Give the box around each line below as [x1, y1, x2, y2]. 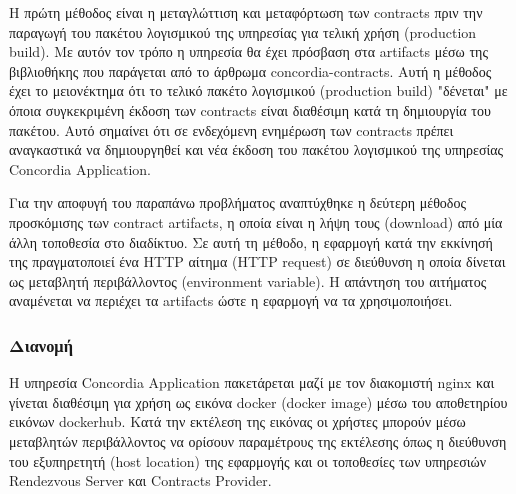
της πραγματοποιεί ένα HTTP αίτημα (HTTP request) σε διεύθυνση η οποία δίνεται [9, 251, 506, 272]
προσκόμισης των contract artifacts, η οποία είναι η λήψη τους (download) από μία [9, 211, 503, 232]
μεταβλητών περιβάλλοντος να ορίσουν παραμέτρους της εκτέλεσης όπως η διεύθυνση [9, 430, 507, 451]
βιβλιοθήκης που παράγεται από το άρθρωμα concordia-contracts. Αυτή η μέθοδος [9, 60, 492, 81]
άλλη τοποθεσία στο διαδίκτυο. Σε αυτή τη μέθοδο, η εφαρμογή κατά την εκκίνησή [9, 231, 493, 252]
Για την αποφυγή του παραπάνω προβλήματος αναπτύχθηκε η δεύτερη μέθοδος [9, 192, 466, 213]
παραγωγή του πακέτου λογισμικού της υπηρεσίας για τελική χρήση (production [9, 21, 477, 42]
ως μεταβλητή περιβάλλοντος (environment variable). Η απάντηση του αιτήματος [9, 270, 487, 291]
